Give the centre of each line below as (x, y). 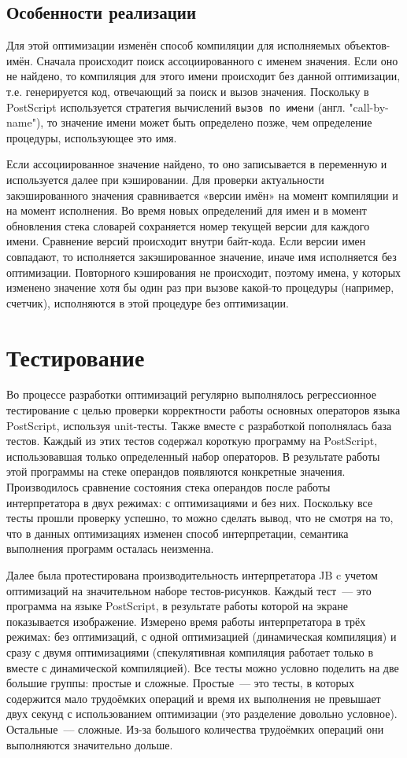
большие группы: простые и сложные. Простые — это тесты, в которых (180, 683)
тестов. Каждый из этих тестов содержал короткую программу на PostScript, (192, 441)
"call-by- (369, 107)
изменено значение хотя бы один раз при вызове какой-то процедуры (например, (200, 287)
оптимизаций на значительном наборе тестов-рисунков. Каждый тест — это (189, 590)
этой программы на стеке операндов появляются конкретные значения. (176, 471)
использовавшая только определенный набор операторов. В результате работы (193, 456)
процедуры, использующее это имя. (92, 137)
